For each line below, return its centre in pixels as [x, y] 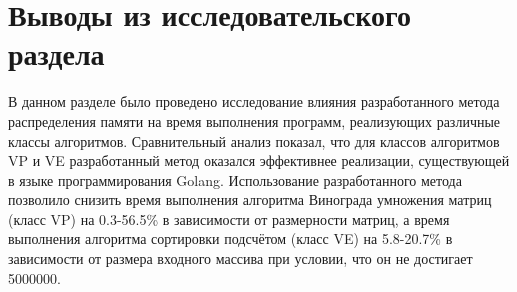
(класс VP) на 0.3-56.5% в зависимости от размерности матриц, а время [229, 218]
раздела [56, 53]
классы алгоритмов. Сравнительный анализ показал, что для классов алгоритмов [254, 140]
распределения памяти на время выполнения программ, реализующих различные [254, 120]
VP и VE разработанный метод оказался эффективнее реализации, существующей [259, 160]
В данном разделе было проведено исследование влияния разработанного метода [254, 101]
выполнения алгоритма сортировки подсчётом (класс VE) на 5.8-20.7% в [230, 238]
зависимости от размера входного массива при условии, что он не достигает [240, 258]
